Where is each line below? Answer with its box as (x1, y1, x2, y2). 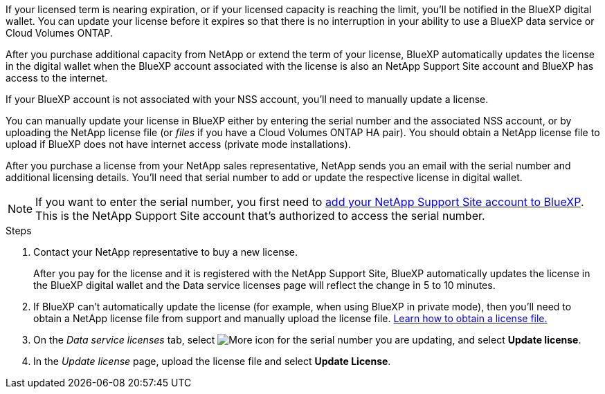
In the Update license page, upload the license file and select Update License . (33, 355, 391, 367)
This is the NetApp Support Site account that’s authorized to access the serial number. (35, 209, 485, 223)
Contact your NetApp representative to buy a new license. (33, 246, 298, 258)
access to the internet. (6, 72, 108, 84)
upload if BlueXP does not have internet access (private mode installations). (6, 138, 351, 150)
